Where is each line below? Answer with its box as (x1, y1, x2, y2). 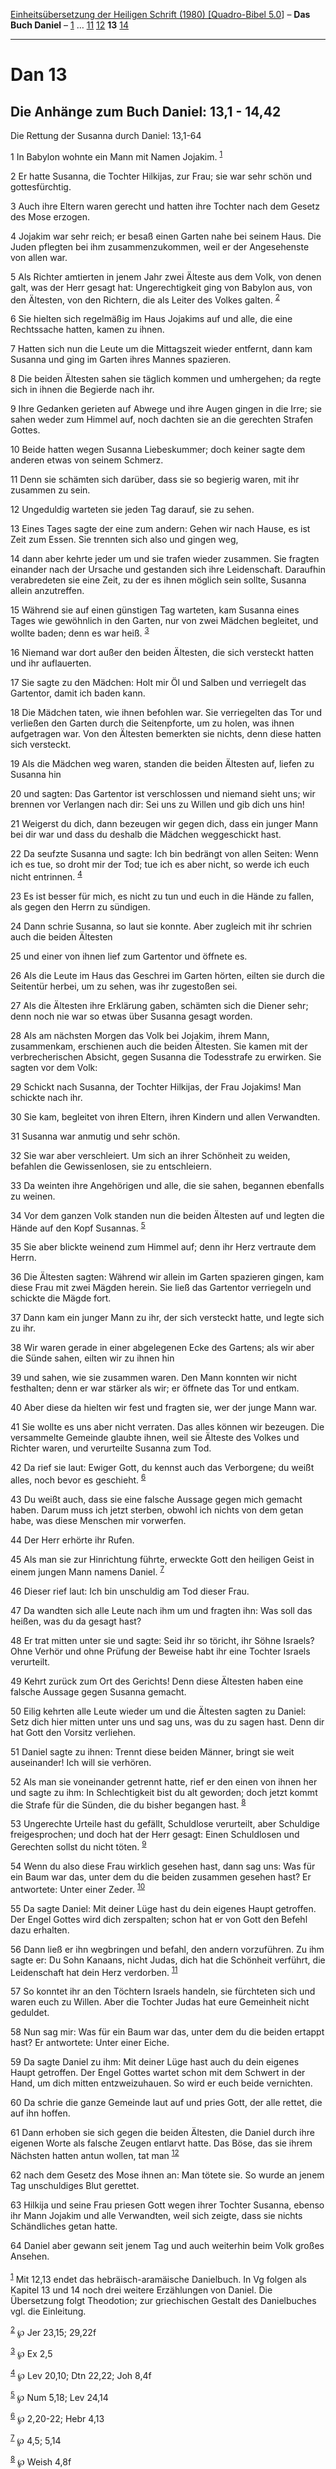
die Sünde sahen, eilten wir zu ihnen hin (10, 1352, 175, 1364)
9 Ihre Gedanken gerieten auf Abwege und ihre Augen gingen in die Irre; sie (10, 403, 322, 415)
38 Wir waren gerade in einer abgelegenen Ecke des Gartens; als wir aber (10, 1342, 315, 1354)
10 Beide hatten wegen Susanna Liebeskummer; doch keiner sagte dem (10, 444, 306, 456)
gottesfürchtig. (10, 180, 72, 193)
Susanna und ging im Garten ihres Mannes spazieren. (10, 354, 232, 366)
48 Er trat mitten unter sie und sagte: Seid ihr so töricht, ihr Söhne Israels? (10, 1634, 315, 1646)
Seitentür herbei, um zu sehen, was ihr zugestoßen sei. (10, 980, 238, 992)
